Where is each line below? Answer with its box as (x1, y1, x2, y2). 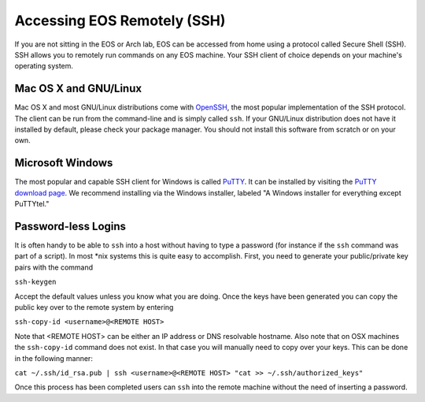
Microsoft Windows (14, 156, 113, 169)
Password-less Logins (14, 219, 126, 233)
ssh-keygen (14, 277, 57, 287)
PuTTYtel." (14, 199, 50, 209)
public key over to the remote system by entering (14, 302, 174, 311)
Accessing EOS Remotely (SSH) (14, 12, 226, 29)
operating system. (14, 61, 74, 71)
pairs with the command (14, 262, 94, 272)
